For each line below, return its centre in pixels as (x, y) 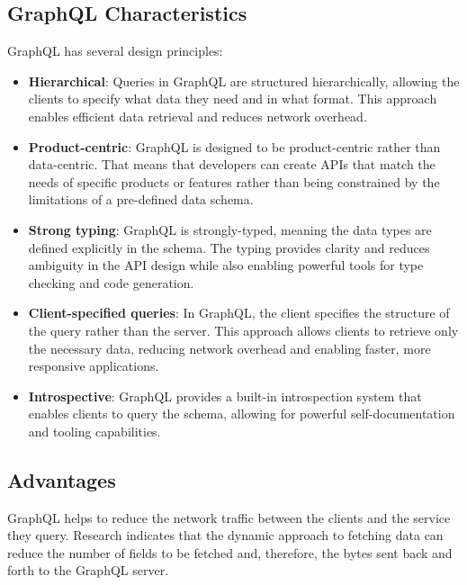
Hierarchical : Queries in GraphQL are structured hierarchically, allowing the (244, 81)
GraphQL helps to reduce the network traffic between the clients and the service (229, 517)
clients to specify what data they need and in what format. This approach (233, 99)
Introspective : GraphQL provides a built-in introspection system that (225, 396)
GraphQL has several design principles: (115, 51)
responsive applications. (94, 366)
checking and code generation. (111, 282)
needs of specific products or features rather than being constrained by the (234, 181)
